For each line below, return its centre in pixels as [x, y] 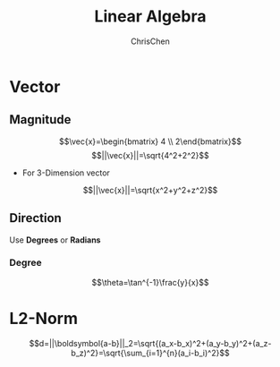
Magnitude [40, 119]
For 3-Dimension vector [66, 173]
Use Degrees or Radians [55, 240]
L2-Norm [44, 319]
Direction [36, 218]
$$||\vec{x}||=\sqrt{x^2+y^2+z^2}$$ [150, 190]
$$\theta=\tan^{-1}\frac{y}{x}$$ [150, 282]
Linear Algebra [150, 17]
